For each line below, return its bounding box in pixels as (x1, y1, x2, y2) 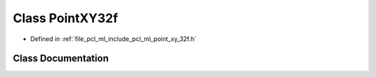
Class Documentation (13, 53, 109, 65)
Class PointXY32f (13, 10, 118, 26)
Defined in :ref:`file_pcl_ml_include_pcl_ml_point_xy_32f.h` (30, 35, 197, 43)
